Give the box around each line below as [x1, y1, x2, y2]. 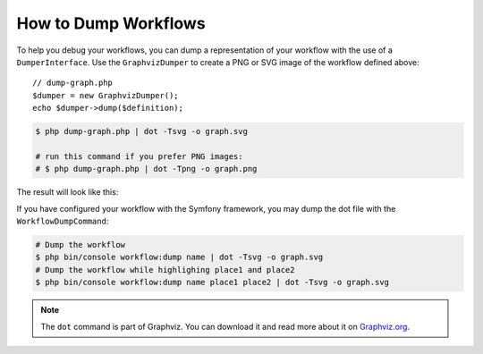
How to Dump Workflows [16, 13, 206, 33]
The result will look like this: [16, 187, 119, 198]
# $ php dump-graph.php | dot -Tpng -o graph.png [35, 164, 258, 174]
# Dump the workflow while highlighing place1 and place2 [35, 265, 295, 274]
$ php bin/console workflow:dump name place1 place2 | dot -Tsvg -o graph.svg [35, 277, 389, 288]
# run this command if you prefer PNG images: [35, 151, 243, 161]
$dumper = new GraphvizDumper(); [32, 90, 179, 100]
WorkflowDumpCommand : [16, 215, 109, 227]
